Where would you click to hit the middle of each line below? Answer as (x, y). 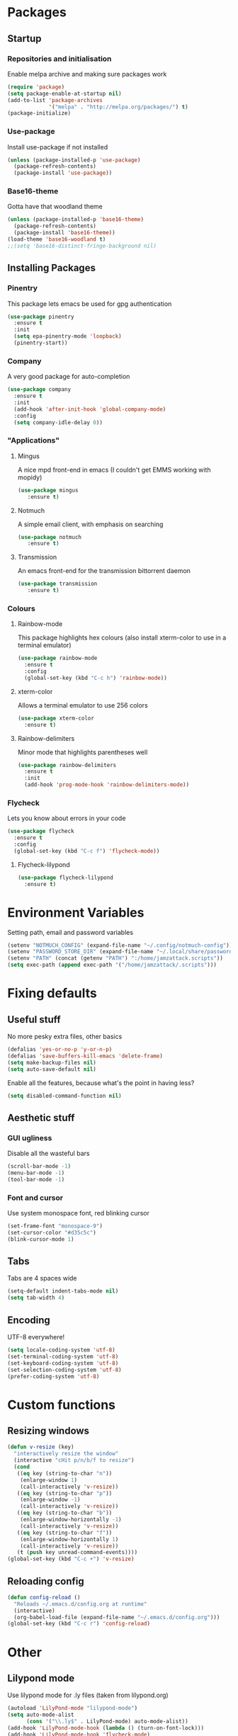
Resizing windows (49, 1430)
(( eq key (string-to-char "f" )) (64, 1533)
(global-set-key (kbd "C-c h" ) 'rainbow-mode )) (96, 678)
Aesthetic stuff (41, 1117)
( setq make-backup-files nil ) (52, 1062)
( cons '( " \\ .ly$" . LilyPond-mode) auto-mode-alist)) (107, 1722)
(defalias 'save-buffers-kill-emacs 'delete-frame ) (85, 1056)
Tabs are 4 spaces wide (42, 1278)
